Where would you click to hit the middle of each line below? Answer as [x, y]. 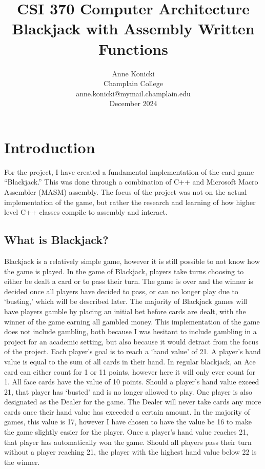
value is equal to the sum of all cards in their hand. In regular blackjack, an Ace [130, 361]
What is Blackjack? [56, 240]
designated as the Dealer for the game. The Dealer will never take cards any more [133, 402]
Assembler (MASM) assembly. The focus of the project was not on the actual [126, 192]
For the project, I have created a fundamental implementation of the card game [129, 171]
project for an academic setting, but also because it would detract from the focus [131, 341]
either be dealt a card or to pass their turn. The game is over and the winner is [129, 281]
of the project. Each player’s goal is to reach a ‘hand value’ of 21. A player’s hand [132, 351]
